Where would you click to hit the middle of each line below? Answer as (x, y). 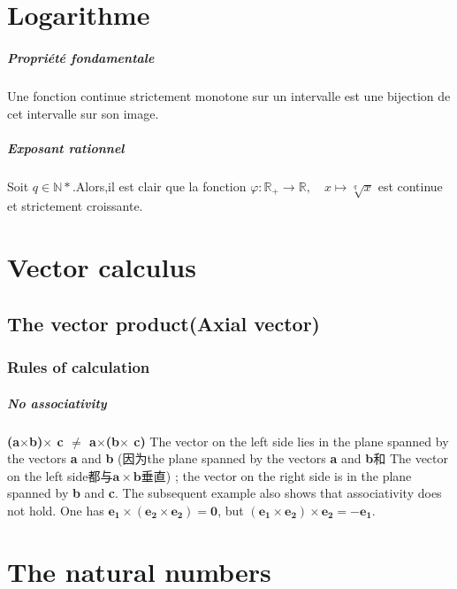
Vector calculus (102, 267)
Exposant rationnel (66, 147)
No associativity (57, 403)
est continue (410, 186)
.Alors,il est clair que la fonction (159, 186)
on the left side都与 (60, 475)
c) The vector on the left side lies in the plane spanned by (291, 441)
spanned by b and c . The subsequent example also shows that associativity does (225, 493)
